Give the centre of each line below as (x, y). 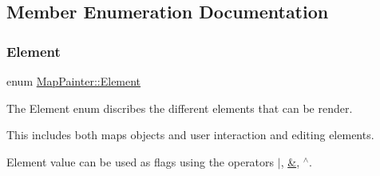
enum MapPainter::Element (74, 81)
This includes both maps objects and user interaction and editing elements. (190, 135)
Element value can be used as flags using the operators (141, 161)
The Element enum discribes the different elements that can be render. (180, 108)
